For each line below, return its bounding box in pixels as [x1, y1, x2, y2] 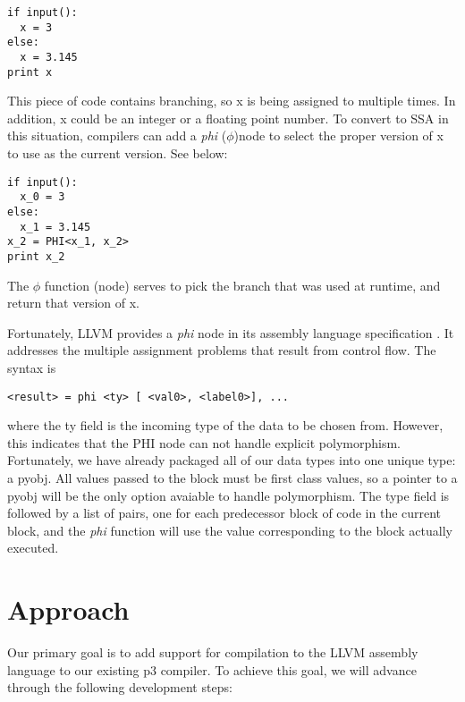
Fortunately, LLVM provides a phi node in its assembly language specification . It [7, 323, 454, 342]
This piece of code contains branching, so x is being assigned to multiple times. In [7, 91, 456, 110]
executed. [7, 538, 59, 557]
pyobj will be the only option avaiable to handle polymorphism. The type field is [7, 486, 450, 504]
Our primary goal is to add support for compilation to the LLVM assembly [7, 643, 418, 662]
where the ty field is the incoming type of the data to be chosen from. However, [7, 416, 444, 435]
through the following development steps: [7, 678, 232, 697]
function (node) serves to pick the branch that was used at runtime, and [44, 275, 441, 294]
